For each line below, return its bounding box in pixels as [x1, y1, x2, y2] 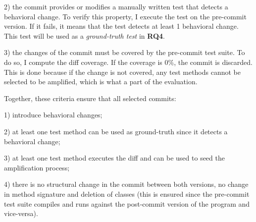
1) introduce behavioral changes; [4, 110, 102, 120]
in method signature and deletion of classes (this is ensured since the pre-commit [4, 188, 250, 199]
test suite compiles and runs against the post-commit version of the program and [4, 198, 250, 209]
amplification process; [4, 162, 70, 172]
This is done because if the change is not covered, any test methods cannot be [4, 66, 241, 77]
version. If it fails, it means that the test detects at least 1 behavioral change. [4, 21, 239, 31]
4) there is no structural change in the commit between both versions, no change [4, 179, 249, 189]
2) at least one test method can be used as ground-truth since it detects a [4, 126, 228, 136]
